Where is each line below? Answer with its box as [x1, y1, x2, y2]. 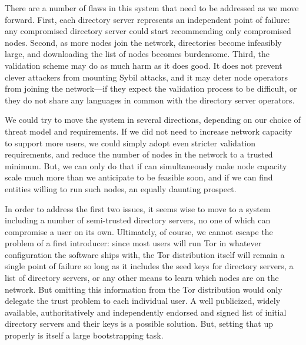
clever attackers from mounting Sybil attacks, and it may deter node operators [5, 71, 288, 83]
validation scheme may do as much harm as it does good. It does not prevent [5, 59, 282, 71]
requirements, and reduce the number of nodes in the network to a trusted [5, 148, 273, 160]
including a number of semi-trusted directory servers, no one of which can [5, 214, 271, 226]
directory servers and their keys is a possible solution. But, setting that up [5, 317, 274, 330]
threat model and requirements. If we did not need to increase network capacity [5, 125, 292, 137]
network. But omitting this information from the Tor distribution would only [5, 283, 282, 295]
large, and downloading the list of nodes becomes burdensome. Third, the [5, 48, 270, 60]
